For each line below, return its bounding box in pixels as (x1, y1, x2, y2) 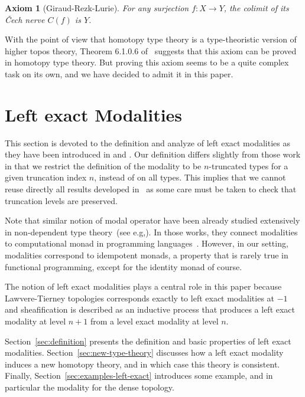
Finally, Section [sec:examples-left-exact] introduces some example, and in (5, 369, 273, 382)
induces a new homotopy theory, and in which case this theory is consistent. (5, 357, 280, 370)
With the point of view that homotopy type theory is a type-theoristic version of (5, 33, 297, 45)
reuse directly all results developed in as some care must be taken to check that (5, 183, 297, 195)
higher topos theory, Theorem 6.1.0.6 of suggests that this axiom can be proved (5, 44, 297, 57)
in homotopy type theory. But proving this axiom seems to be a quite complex (5, 56, 289, 68)
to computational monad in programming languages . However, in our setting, (5, 237, 288, 250)
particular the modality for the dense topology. (5, 380, 174, 393)
